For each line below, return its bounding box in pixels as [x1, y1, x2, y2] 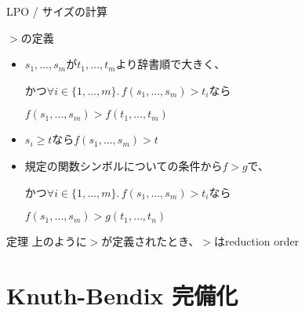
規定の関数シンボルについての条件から [24, 157, 223, 173]
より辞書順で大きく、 [115, 56, 226, 72]
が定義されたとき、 [101, 233, 200, 249]
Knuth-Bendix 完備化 [6, 278, 238, 311]
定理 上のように [6, 233, 87, 249]
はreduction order [214, 233, 300, 249]
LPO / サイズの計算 [6, 3, 108, 19]
